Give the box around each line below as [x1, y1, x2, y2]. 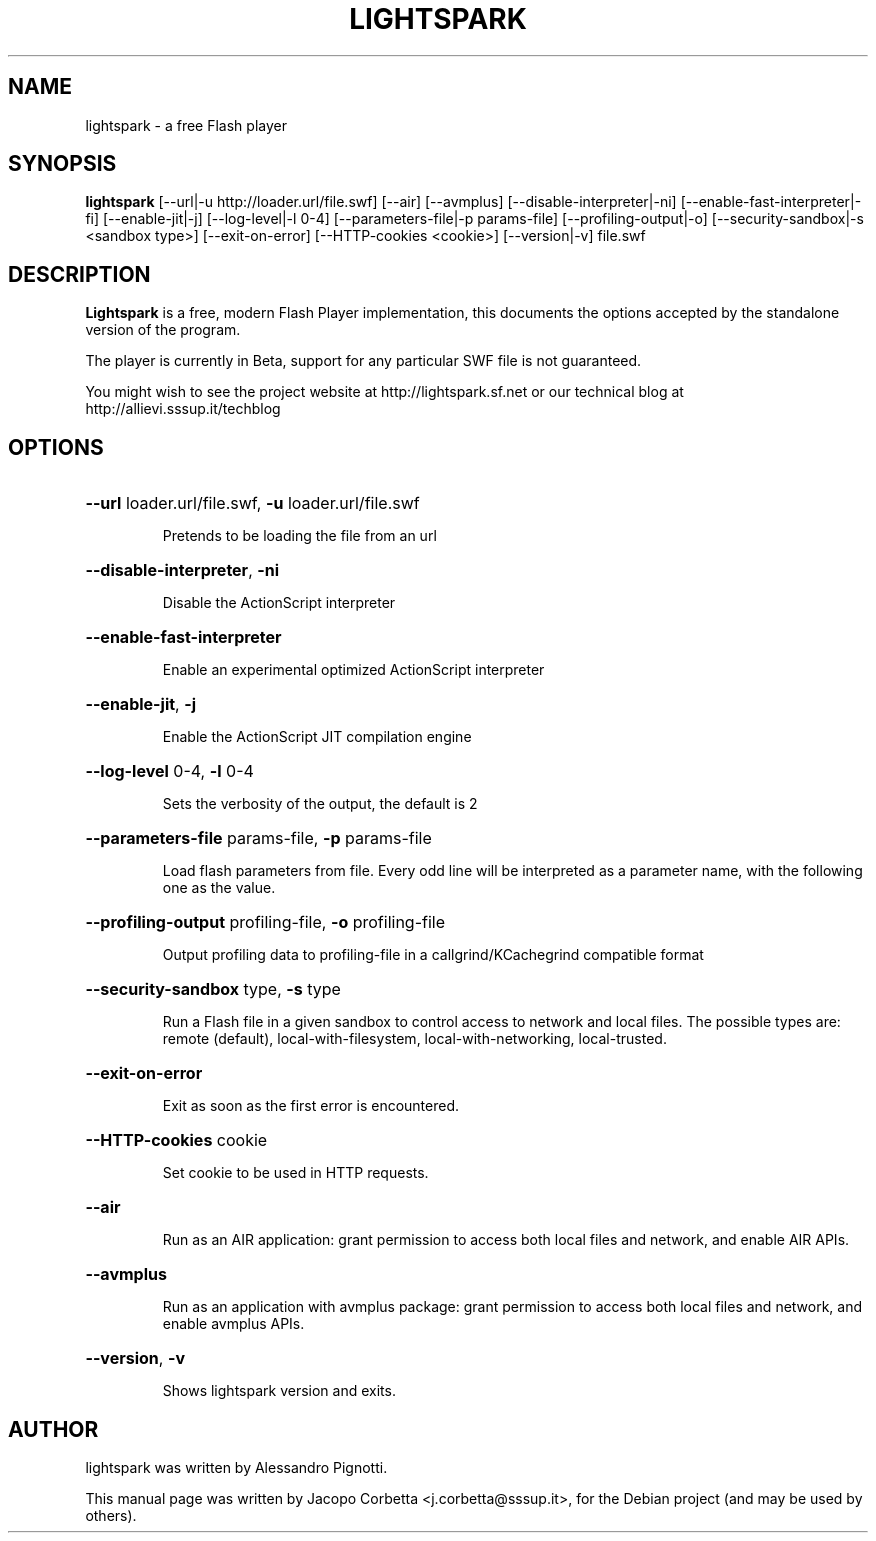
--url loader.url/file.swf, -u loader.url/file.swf [85, 493, 420, 514]
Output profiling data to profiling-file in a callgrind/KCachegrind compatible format [162, 946, 704, 964]
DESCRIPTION [8, 261, 151, 287]
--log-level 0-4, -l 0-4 [85, 761, 254, 782]
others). [85, 1506, 137, 1524]
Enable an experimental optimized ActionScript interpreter [162, 661, 545, 679]
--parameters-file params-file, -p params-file [85, 828, 432, 849]
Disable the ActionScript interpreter [162, 594, 396, 612]
